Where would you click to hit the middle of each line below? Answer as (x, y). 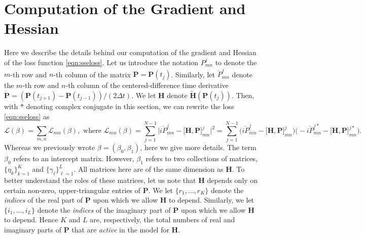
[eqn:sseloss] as (27, 116)
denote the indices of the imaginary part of (104, 209)
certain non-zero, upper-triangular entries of (72, 190)
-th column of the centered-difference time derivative (147, 85)
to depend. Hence (31, 220)
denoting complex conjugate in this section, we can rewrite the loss (130, 106)
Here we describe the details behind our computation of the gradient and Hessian (130, 52)
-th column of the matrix (92, 74)
